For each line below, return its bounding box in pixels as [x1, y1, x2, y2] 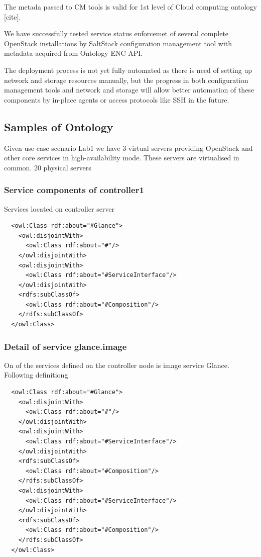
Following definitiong [4, 369, 68, 380]
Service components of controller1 [4, 183, 144, 196]
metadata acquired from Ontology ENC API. [4, 48, 143, 58]
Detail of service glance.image [4, 340, 127, 352]
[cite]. [4, 11, 21, 22]
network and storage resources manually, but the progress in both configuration [4, 74, 248, 85]
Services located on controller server [4, 203, 115, 214]
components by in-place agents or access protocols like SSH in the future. [4, 94, 229, 105]
